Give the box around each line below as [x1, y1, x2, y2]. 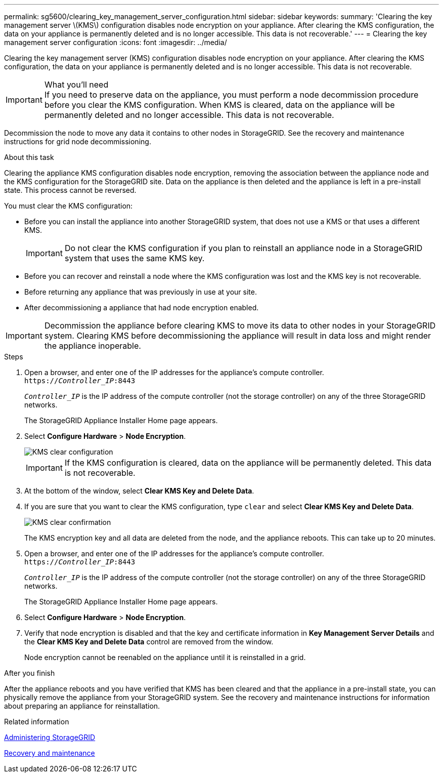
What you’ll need [44, 79, 109, 90]
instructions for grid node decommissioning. [4, 137, 151, 146]
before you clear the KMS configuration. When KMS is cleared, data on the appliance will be [44, 100, 395, 110]
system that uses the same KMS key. [64, 253, 205, 263]
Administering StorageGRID [4, 733, 96, 742]
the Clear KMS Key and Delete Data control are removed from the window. [24, 637, 274, 646]
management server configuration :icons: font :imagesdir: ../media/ [4, 38, 227, 47]
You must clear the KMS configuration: [4, 201, 133, 210]
